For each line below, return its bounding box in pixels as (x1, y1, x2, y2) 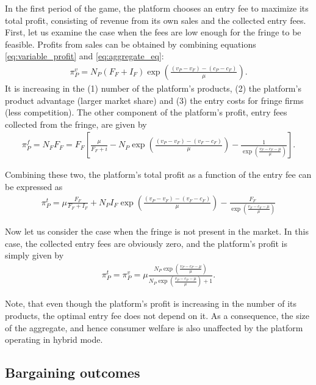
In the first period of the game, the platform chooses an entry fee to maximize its (5, 2, 309, 14)
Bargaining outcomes (5, 363, 140, 382)
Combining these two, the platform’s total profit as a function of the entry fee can (5, 168, 312, 181)
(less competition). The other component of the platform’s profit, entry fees (5, 106, 287, 119)
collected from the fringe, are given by (5, 117, 147, 130)
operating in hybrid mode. (5, 333, 103, 346)
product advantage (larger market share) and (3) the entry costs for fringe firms (5, 94, 304, 106)
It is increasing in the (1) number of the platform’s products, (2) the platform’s (5, 82, 301, 94)
